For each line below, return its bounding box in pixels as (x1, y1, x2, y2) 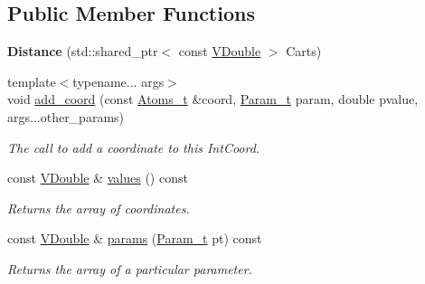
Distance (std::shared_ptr (7, 42, 158, 61)
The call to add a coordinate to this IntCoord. (7, 137, 260, 156)
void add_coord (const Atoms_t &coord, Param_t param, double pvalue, (7, 90, 419, 109)
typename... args (72, 71, 165, 90)
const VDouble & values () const (7, 168, 188, 187)
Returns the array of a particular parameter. (7, 259, 252, 278)
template (7, 71, 56, 90)
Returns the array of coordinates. (7, 198, 190, 217)
